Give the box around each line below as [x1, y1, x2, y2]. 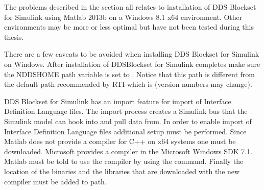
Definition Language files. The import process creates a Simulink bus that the [4, 106, 248, 116]
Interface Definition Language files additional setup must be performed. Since [4, 126, 247, 136]
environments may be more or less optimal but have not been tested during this [4, 21, 254, 32]
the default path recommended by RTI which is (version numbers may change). [4, 79, 252, 89]
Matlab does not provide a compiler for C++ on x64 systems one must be [4, 136, 236, 147]
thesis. [4, 31, 24, 42]
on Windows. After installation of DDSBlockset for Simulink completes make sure [4, 58, 260, 69]
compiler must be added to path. [4, 176, 107, 186]
